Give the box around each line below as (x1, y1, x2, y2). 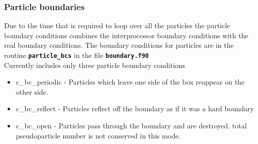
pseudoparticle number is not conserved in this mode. (16, 130, 181, 140)
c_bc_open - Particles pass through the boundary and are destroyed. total (16, 120, 247, 131)
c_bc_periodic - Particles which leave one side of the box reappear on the (16, 77, 245, 87)
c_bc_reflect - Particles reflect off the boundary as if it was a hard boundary (16, 103, 254, 114)
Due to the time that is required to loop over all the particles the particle (4, 20, 230, 31)
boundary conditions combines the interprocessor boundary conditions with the (4, 30, 248, 40)
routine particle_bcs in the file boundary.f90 (4, 50, 149, 60)
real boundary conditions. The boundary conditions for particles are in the (4, 40, 234, 50)
